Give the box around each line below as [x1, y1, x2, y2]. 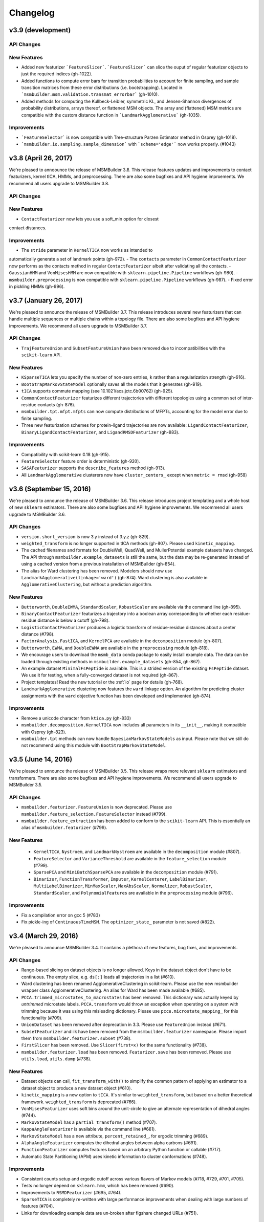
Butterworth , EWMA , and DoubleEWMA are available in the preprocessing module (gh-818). [21, 645, 209, 651]
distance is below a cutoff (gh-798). [37, 617, 110, 623]
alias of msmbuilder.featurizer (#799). [21, 825, 108, 830]
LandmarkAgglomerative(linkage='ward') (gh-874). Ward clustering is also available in [21, 574, 208, 580]
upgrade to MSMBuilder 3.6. [9, 511, 66, 517]
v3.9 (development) [9, 26, 71, 34]
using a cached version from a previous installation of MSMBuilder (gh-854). [21, 561, 176, 567]
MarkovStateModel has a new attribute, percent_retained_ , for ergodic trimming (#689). [21, 1133, 209, 1139]
